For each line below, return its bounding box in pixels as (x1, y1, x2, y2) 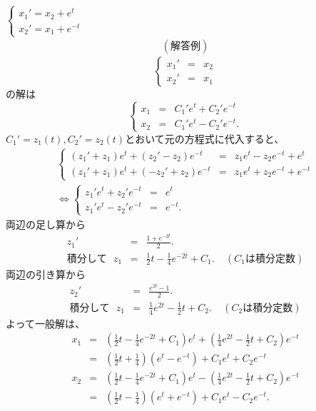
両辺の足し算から (6, 216, 86, 231)
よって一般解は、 (6, 315, 85, 330)
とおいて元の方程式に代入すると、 (125, 131, 285, 146)
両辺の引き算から (6, 266, 86, 281)
